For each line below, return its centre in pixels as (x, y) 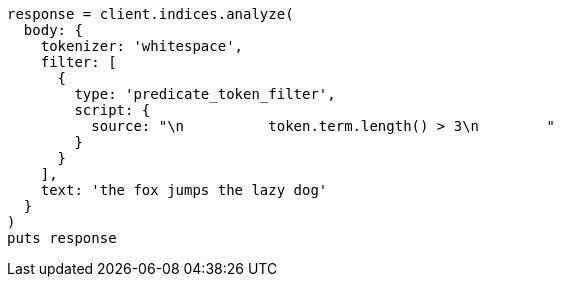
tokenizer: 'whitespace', (142, 46)
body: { (53, 30)
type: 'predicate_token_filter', (205, 94)
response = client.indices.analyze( (150, 14)
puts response (62, 238)
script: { (112, 110)
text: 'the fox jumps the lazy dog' (184, 190)
